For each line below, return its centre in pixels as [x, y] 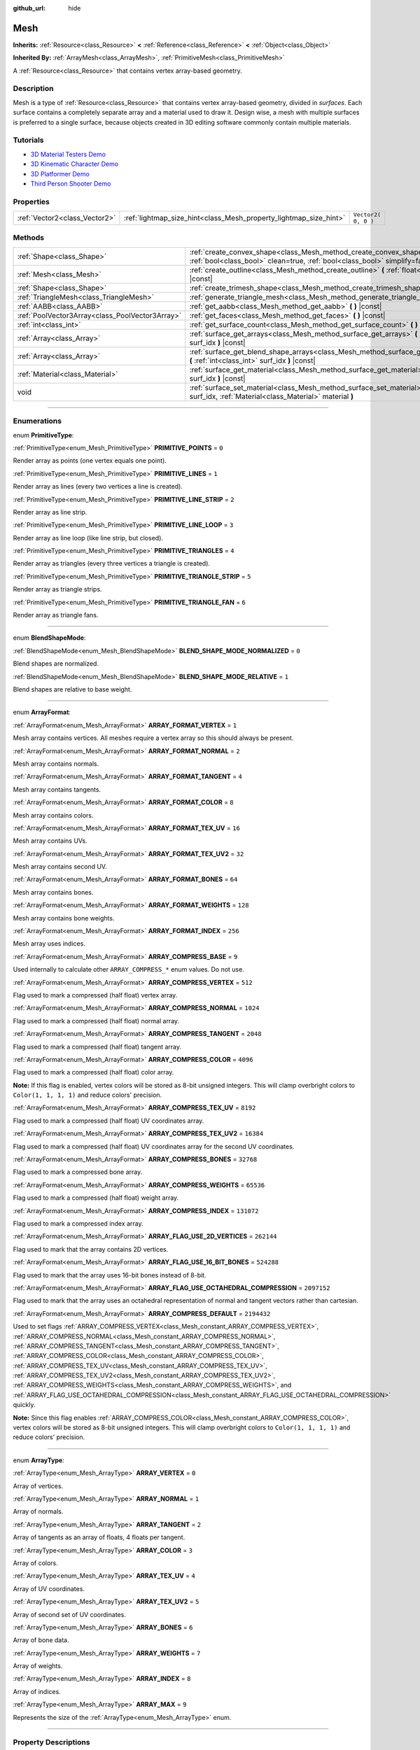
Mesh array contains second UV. [60, 867]
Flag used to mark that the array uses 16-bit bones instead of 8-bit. [110, 1275]
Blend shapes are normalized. [56, 664]
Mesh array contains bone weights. [64, 918]
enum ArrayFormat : [42, 712]
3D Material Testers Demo [68, 154]
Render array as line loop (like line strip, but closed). [88, 538]
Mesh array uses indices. [49, 944]
